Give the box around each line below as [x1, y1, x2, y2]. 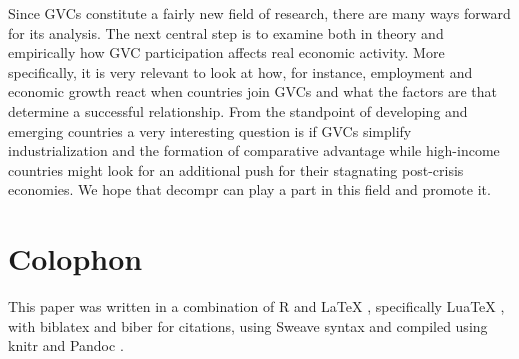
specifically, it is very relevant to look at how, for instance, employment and [8, 61, 473, 82]
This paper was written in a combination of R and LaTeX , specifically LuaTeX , [8, 296, 505, 317]
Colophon [8, 238, 143, 279]
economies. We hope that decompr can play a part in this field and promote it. [8, 179, 491, 200]
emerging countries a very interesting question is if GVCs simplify [8, 120, 412, 141]
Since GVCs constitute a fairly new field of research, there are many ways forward [8, 3, 511, 23]
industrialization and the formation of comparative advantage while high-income [8, 140, 500, 161]
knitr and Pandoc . [8, 335, 124, 356]
